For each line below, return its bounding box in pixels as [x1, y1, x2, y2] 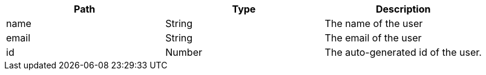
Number [165, 46, 202, 58]
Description [376, 3, 431, 15]
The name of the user [324, 17, 423, 29]
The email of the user [324, 32, 422, 44]
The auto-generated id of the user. [324, 46, 482, 58]
